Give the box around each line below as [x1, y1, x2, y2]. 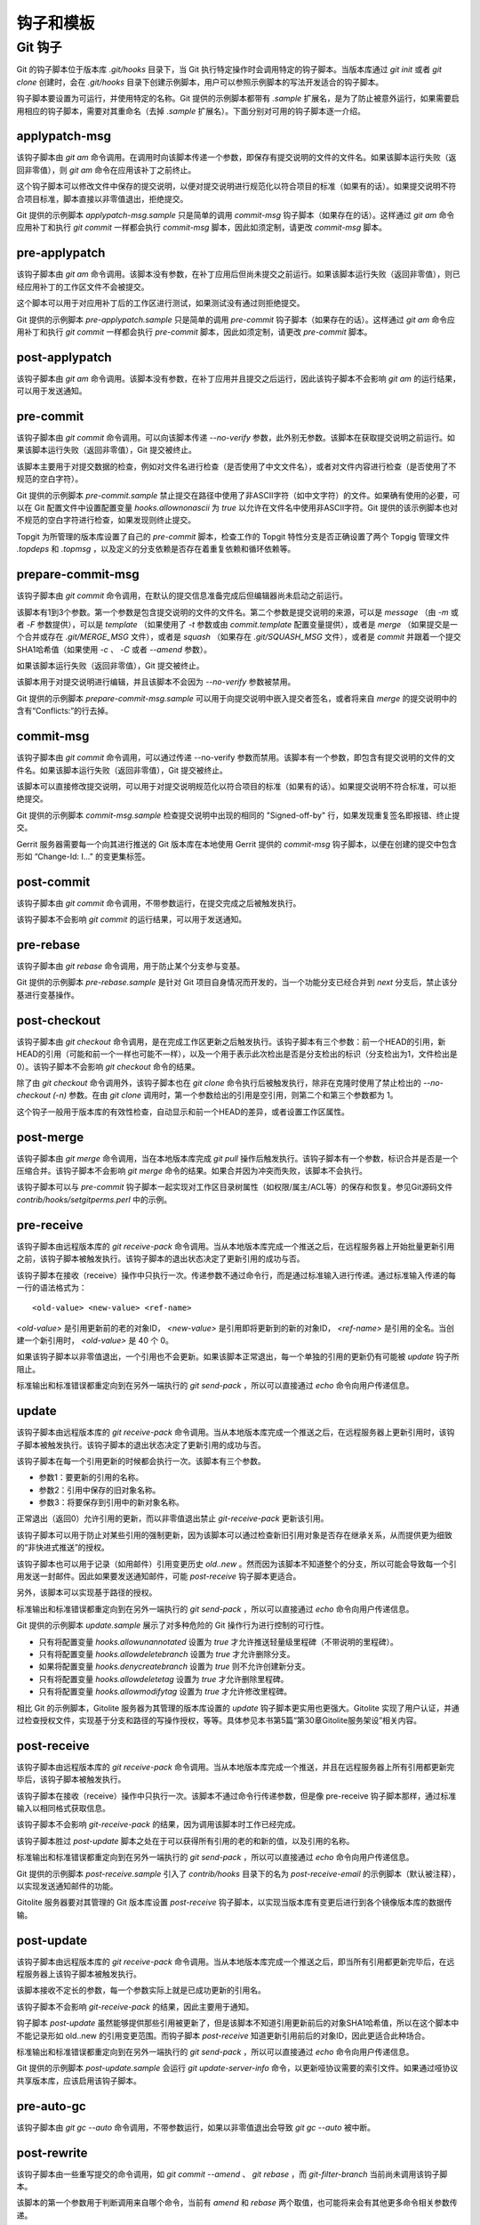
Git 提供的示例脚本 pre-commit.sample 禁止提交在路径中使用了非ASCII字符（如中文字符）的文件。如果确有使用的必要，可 [16, 489, 460, 500]
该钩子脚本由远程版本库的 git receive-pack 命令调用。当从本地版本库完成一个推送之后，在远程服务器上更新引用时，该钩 [16, 1427, 455, 1437]
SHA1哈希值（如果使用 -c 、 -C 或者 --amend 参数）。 [16, 643, 212, 654]
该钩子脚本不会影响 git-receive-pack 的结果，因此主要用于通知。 [16, 2001, 254, 2011]
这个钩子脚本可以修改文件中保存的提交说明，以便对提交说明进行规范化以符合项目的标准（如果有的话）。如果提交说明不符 [16, 181, 457, 191]
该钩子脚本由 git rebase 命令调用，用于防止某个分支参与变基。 [16, 961, 245, 972]
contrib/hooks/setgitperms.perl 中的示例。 [16, 1193, 172, 1205]
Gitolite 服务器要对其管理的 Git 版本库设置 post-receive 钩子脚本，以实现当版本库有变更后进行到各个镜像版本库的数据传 [16, 1897, 452, 1908]
